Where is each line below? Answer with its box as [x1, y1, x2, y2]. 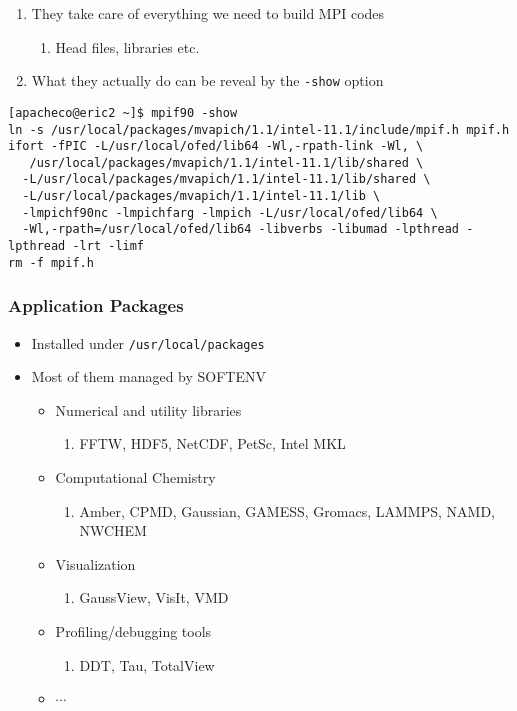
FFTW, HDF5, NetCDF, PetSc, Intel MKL [79, 433, 346, 454]
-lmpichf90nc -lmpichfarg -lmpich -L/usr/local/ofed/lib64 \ [22, 205, 438, 220]
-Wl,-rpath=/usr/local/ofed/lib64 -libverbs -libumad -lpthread [22, 222, 460, 237]
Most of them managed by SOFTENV [31, 366, 266, 387]
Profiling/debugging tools [55, 621, 212, 642]
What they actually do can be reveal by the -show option [31, 70, 384, 91]
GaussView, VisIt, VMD [79, 587, 229, 608]
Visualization [55, 553, 136, 574]
